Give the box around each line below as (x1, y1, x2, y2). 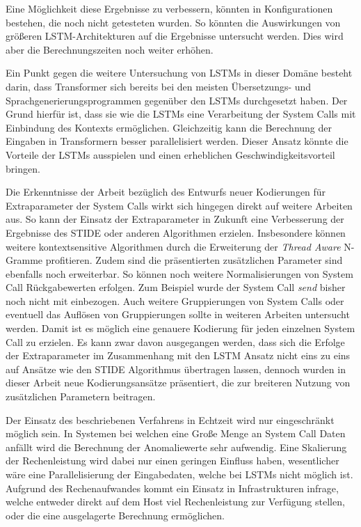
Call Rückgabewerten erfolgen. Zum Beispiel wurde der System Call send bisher (6, 280, 346, 294)
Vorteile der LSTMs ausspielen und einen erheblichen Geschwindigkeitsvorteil (6, 147, 335, 162)
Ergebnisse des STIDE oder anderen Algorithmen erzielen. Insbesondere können (6, 225, 346, 239)
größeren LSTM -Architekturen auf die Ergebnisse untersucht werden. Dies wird (6, 29, 344, 43)
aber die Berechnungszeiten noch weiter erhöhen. (6, 42, 214, 56)
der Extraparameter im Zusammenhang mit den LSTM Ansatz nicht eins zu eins (6, 348, 351, 363)
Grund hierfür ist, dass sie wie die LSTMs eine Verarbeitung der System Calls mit (6, 107, 356, 121)
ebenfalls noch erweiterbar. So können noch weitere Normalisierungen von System (6, 266, 353, 281)
